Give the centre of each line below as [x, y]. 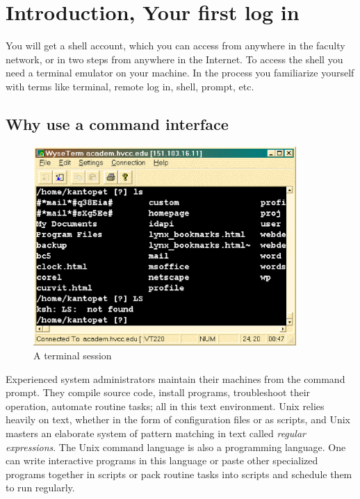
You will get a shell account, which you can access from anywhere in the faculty [175, 46]
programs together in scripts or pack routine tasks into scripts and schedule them [179, 474]
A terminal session [73, 355]
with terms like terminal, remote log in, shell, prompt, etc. [130, 86]
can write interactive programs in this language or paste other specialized [162, 460]
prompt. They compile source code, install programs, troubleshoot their [158, 392]
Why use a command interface [117, 123]
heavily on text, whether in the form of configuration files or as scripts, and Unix [178, 419]
